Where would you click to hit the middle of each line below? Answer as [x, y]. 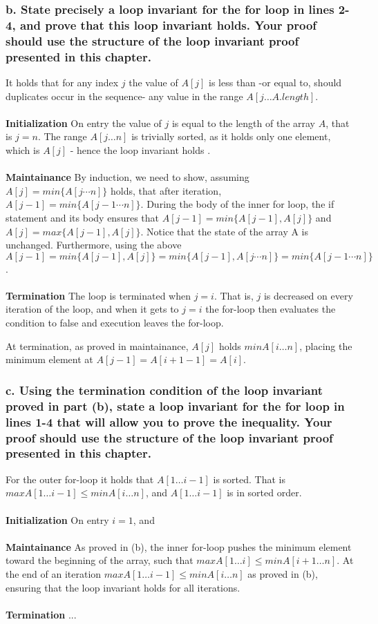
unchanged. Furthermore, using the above [94, 245]
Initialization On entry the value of [84, 123]
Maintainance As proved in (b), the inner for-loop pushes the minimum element [179, 546]
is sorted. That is [249, 479]
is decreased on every [308, 295]
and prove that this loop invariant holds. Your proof [168, 25]
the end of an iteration [54, 573]
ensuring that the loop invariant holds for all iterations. [123, 587]
